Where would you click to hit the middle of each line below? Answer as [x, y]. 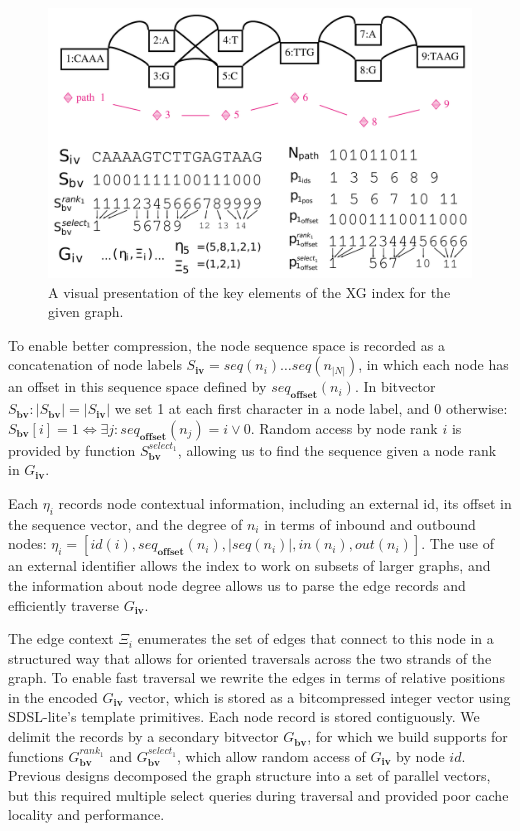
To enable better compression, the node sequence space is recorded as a [226, 344]
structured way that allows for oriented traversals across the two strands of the [250, 657]
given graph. [86, 311]
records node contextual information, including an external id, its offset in [285, 502]
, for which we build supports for [407, 736]
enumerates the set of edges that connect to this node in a [315, 638]
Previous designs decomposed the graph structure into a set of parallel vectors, [249, 775]
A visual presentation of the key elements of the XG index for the [249, 291]
